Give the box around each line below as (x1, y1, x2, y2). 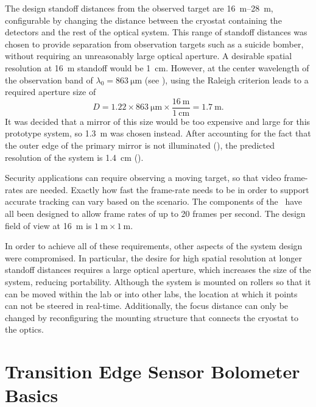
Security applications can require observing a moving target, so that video (5, 171, 281, 184)
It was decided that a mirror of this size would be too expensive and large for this (5, 115, 311, 127)
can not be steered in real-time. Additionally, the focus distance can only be (5, 299, 289, 312)
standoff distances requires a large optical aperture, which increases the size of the (5, 263, 311, 276)
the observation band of (5, 73, 93, 86)
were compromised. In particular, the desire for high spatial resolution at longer (5, 251, 302, 264)
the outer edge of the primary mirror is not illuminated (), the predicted (5, 139, 275, 151)
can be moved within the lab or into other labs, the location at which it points (5, 287, 298, 300)
